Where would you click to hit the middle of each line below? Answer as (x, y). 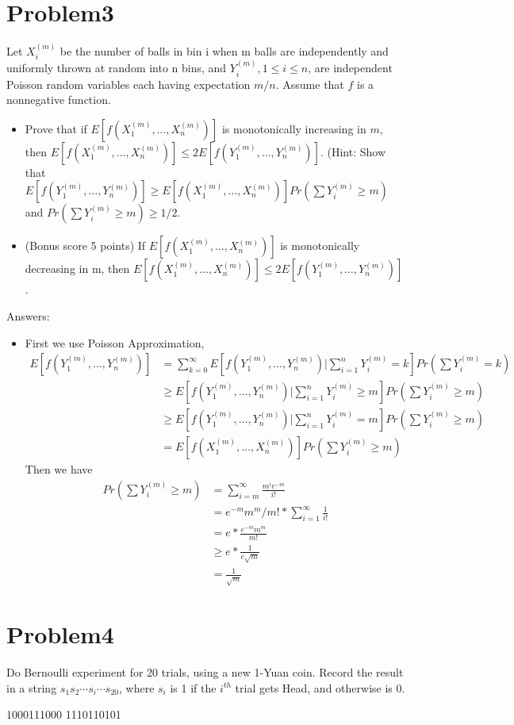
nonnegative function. (59, 100)
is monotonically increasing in (294, 128)
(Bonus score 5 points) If (85, 246)
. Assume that (310, 84)
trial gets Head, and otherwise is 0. (320, 687)
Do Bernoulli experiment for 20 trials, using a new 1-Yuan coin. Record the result (205, 672)
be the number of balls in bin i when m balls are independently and (224, 50)
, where (136, 687)
